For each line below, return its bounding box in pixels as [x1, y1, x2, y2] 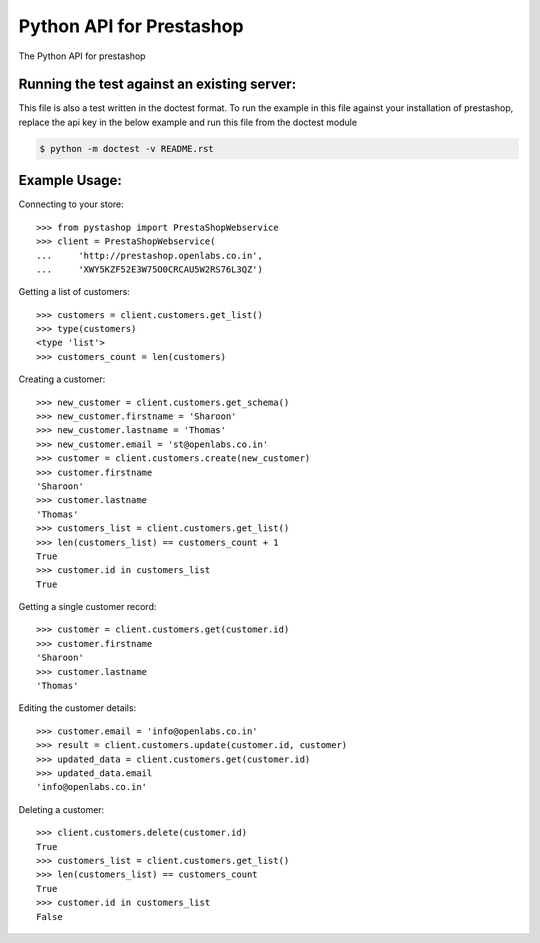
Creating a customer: [18, 373, 106, 385]
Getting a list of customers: [18, 286, 130, 298]
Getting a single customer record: [18, 601, 157, 613]
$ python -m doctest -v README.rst [39, 143, 214, 154]
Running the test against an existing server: [18, 76, 297, 93]
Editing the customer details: [18, 702, 137, 714]
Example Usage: [18, 172, 122, 189]
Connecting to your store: [18, 198, 124, 210]
